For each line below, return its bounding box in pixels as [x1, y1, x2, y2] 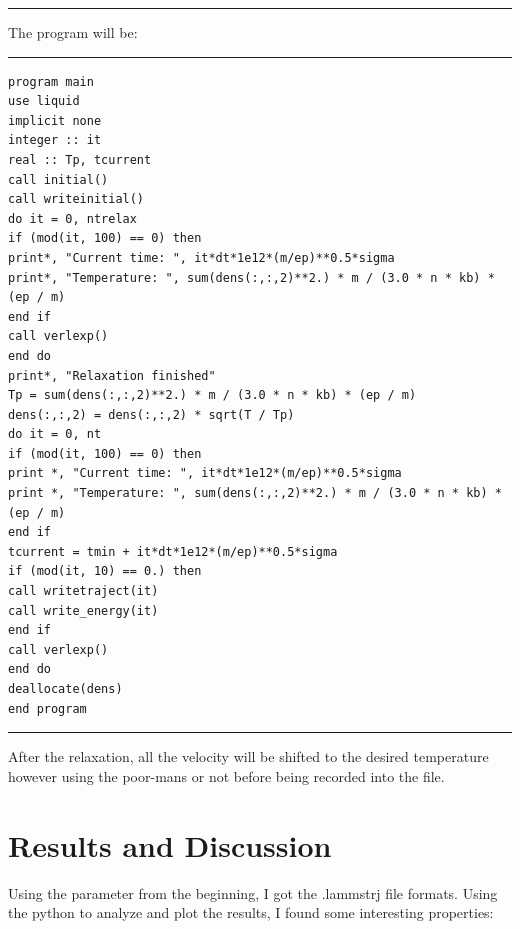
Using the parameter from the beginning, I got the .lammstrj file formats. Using [8, 882, 498, 903]
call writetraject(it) [8, 584, 159, 599]
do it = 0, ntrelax [8, 211, 137, 226]
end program [8, 701, 87, 716]
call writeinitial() [8, 192, 145, 207]
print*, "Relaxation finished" [8, 368, 216, 383]
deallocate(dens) [8, 682, 123, 696]
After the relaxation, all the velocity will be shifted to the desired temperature [8, 746, 489, 767]
